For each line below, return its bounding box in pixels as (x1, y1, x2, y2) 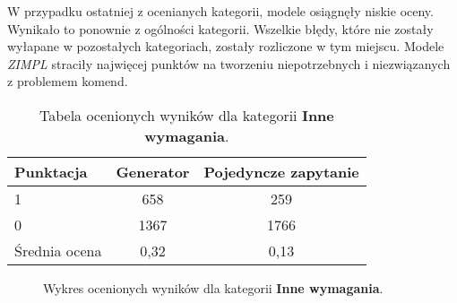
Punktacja (14, 160, 88, 182)
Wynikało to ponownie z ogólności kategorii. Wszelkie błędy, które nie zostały (7, 19, 434, 38)
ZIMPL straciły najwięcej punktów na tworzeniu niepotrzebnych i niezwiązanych (7, 54, 451, 73)
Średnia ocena (14, 239, 102, 261)
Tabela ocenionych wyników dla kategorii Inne (39, 104, 334, 126)
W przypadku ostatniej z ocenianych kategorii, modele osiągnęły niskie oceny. (7, 2, 434, 20)
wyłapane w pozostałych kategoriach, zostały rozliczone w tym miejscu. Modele (7, 37, 444, 56)
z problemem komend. (7, 72, 128, 91)
